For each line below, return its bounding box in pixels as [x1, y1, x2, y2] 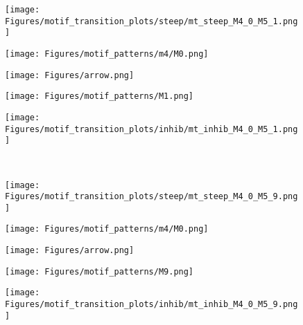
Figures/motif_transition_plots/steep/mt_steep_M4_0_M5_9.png [5, 192, 298, 202]
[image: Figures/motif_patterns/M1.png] [5, 91, 194, 102]
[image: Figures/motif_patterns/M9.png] [5, 266, 194, 277]
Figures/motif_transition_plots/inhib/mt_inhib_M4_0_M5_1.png [5, 124, 298, 134]
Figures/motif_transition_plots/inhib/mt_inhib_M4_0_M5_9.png [5, 299, 298, 310]
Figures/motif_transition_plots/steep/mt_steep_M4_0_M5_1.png [5, 16, 298, 26]
